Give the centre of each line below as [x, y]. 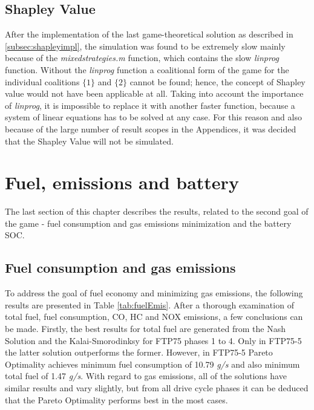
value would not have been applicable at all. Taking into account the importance [154, 93]
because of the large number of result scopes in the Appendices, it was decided [151, 129]
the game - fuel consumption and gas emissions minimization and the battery [148, 223]
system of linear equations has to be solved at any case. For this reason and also [153, 117]
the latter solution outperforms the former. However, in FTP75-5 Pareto [139, 352]
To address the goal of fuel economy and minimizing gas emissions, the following [154, 293]
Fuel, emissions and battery [122, 182]
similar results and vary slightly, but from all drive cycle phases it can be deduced [157, 388]
